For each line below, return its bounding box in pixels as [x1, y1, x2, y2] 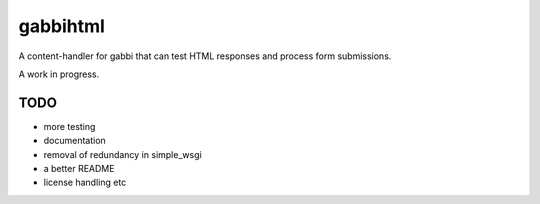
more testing [43, 120, 96, 132]
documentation [43, 135, 107, 147]
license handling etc [43, 176, 127, 189]
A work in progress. [18, 68, 100, 80]
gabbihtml [18, 15, 105, 37]
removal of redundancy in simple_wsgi [43, 148, 202, 160]
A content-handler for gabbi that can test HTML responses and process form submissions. [18, 50, 392, 62]
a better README [43, 163, 115, 175]
